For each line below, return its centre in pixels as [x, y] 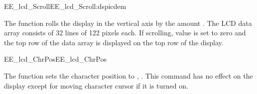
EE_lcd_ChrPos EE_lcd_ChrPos [55, 59]
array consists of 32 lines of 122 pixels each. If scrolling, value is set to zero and [125, 33]
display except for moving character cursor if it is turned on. [96, 85]
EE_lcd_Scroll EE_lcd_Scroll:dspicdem [65, 6]
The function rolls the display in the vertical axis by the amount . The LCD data [128, 23]
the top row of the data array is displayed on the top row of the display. [114, 42]
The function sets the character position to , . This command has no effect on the [128, 75]
